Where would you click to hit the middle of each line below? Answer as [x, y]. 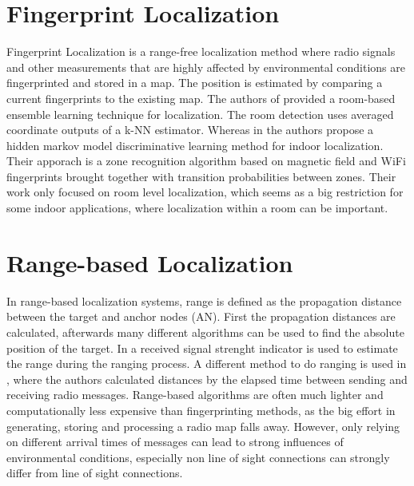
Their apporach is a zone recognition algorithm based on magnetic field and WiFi [206, 161]
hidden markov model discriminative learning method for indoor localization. [195, 145]
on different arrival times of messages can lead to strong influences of [175, 442]
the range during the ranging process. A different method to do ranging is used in [207, 364]
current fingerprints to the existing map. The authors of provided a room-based [201, 98]
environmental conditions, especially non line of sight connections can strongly [198, 457]
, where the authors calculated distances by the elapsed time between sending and [207, 379]
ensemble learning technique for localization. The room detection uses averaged [200, 114]
